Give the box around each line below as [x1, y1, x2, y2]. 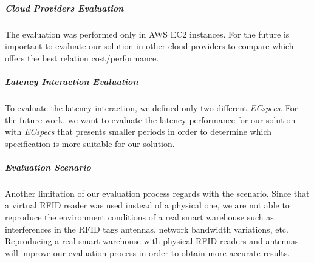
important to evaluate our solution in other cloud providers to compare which [5, 39, 294, 52]
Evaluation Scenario [5, 160, 91, 173]
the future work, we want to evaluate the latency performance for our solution [5, 113, 296, 126]
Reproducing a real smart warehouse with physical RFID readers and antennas [5, 234, 299, 247]
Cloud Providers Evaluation [5, 1, 124, 14]
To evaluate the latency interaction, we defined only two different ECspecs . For [5, 101, 298, 114]
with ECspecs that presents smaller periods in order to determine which [5, 125, 272, 138]
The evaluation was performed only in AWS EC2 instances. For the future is [5, 27, 290, 40]
